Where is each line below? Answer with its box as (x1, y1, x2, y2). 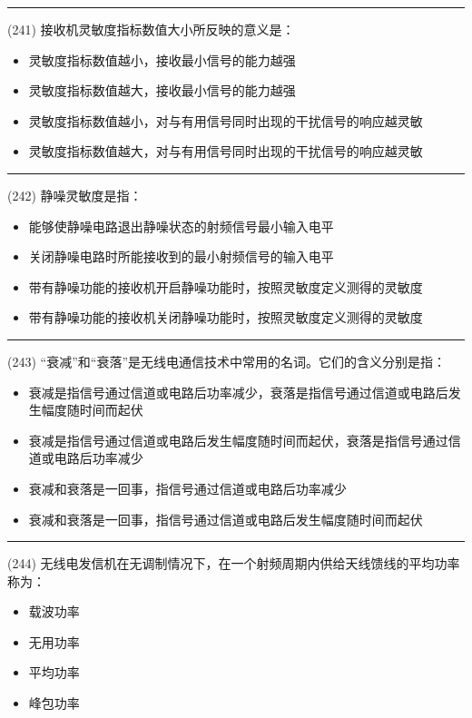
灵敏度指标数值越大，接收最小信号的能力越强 (28, 81, 296, 100)
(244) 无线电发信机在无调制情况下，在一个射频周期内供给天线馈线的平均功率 (7, 554, 460, 573)
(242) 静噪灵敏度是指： (7, 185, 143, 204)
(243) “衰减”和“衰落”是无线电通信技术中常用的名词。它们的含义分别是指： (7, 351, 446, 370)
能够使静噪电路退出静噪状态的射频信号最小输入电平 (28, 216, 334, 235)
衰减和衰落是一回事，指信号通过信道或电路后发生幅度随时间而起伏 (28, 509, 423, 528)
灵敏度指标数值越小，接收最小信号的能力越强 (28, 50, 296, 69)
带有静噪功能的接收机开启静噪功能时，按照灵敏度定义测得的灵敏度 (28, 277, 423, 296)
